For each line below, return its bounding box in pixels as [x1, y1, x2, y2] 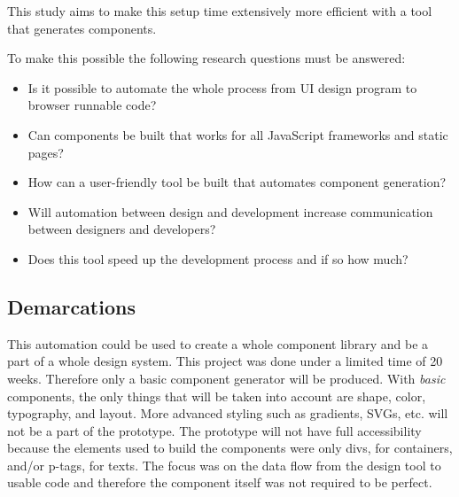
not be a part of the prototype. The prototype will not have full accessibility [7, 421, 422, 439]
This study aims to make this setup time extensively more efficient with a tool [7, 2, 432, 19]
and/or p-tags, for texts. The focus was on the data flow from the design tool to [7, 455, 441, 474]
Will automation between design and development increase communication [27, 202, 433, 221]
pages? [27, 143, 64, 161]
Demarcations [7, 292, 136, 320]
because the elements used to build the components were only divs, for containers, [7, 439, 453, 457]
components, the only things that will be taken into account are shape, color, [7, 386, 426, 405]
